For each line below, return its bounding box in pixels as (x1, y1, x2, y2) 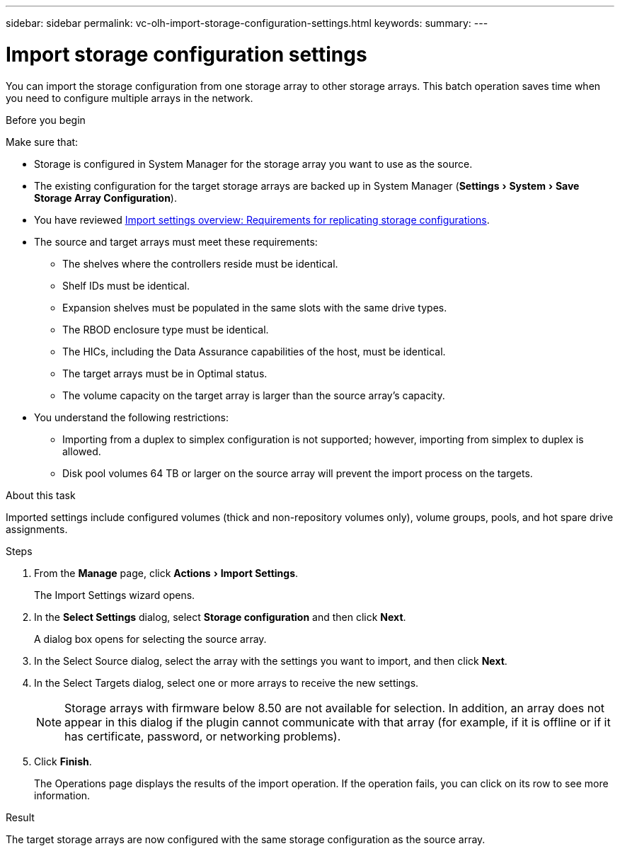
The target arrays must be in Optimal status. (62, 367, 268, 379)
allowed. (62, 445, 101, 457)
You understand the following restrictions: (34, 411, 229, 423)
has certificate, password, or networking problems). (64, 729, 341, 743)
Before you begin (6, 113, 86, 126)
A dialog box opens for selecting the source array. (34, 632, 267, 645)
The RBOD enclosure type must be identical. (62, 323, 269, 336)
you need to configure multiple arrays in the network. (6, 91, 253, 104)
